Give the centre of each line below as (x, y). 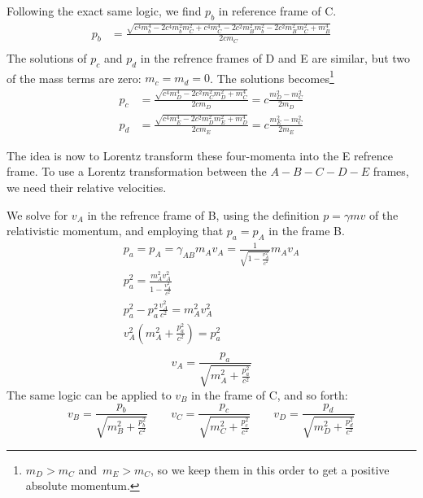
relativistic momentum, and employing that (115, 231)
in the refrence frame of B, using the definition (203, 214)
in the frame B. (307, 231)
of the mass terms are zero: (74, 78)
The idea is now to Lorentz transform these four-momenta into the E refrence (200, 155)
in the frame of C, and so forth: (270, 394)
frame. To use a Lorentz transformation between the (137, 171)
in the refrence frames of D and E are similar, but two (275, 57)
